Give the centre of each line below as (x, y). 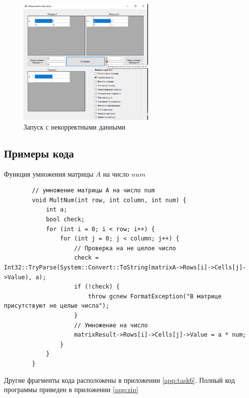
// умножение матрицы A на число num (93, 191)
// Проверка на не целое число (125, 248)
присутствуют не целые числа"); (57, 306)
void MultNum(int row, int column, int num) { (109, 200)
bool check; (65, 219)
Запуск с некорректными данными (75, 126)
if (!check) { (97, 287)
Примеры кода (39, 153)
